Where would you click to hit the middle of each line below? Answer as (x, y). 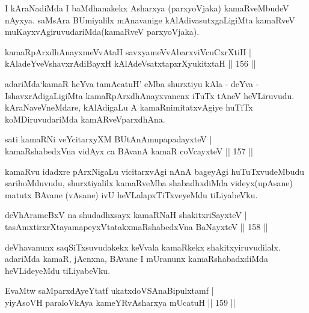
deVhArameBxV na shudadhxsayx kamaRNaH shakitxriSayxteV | (126, 215)
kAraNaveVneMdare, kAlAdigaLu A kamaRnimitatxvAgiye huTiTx (129, 107)
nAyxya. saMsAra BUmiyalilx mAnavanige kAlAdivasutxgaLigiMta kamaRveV (150, 20)
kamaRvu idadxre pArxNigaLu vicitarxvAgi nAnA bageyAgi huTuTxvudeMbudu (155, 171)
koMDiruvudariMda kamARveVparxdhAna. (85, 119)
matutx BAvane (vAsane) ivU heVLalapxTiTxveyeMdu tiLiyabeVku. (131, 194)
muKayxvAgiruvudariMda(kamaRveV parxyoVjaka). (102, 32)
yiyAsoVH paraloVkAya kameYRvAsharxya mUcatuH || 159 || (120, 302)
